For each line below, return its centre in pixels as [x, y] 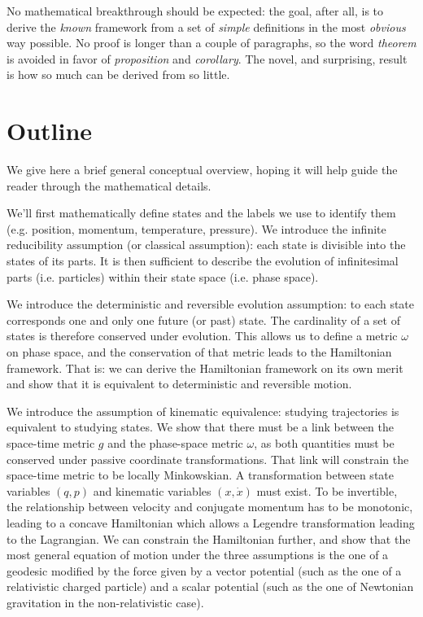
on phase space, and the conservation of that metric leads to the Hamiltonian [199, 352]
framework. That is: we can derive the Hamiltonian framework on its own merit [205, 368]
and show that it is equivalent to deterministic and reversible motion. [179, 384]
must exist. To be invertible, [327, 490]
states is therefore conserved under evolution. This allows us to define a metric [202, 336]
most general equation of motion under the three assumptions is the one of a [198, 555]
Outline [50, 131]
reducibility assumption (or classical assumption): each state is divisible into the [206, 245]
